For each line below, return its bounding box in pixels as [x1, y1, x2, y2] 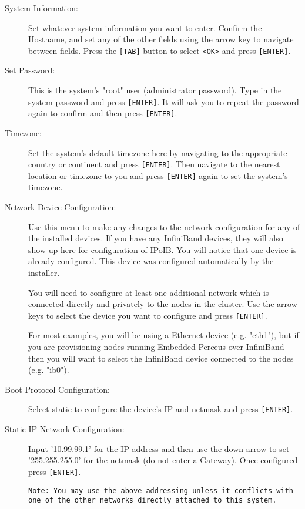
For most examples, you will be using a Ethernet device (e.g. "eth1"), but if [28, 329, 299, 341]
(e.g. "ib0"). [28, 363, 69, 376]
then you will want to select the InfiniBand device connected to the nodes [28, 352, 294, 364]
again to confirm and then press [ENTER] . [28, 107, 177, 119]
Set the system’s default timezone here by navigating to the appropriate [28, 146, 287, 159]
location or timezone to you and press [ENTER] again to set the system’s [28, 169, 288, 181]
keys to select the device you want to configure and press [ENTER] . [28, 309, 267, 321]
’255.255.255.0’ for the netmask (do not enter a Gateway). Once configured [28, 454, 298, 466]
